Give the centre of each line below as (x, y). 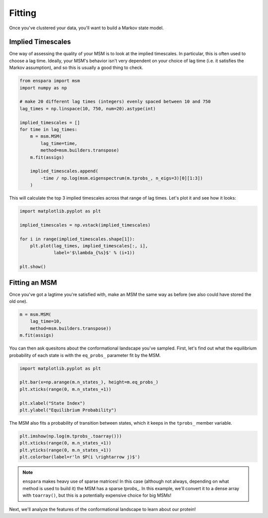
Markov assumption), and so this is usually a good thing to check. (76, 68)
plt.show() (33, 267)
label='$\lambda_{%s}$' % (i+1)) (94, 253)
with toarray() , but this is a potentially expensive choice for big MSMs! (97, 495)
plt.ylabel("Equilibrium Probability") (68, 410)
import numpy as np (43, 88)
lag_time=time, (59, 143)
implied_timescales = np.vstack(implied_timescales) (85, 225)
